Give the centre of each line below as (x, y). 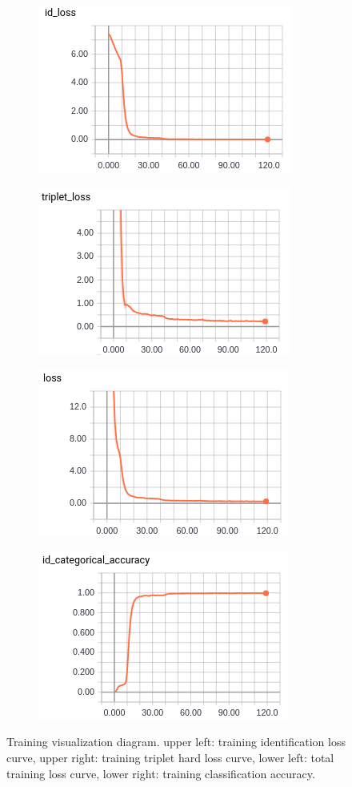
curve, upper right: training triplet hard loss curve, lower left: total (170, 757)
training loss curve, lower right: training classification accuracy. (161, 773)
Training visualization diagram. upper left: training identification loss (176, 742)
